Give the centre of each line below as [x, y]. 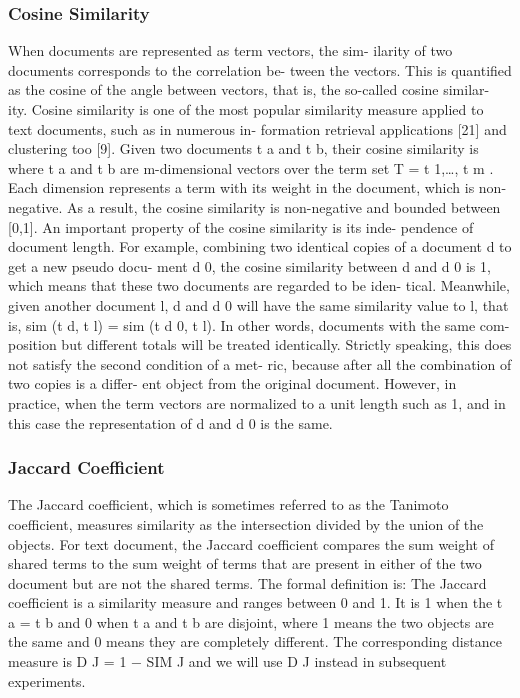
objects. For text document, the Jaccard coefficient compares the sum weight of [251, 543]
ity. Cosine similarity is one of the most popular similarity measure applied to [246, 109]
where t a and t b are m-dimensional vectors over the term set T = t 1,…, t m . [251, 167]
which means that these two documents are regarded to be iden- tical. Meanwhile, [259, 285]
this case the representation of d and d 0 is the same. [170, 422]
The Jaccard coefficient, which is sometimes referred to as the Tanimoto [228, 504]
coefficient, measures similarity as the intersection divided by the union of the [246, 523]
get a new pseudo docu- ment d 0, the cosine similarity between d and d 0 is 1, [249, 265]
